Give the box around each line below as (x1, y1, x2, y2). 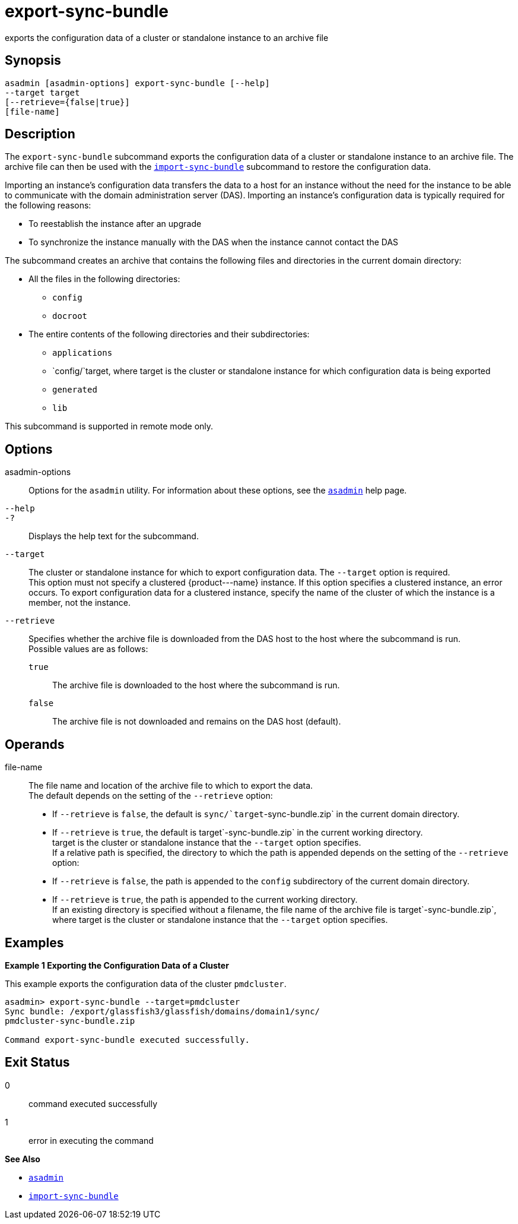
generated (52, 385, 97, 395)
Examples (5, 935, 64, 950)
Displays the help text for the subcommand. (28, 531, 199, 542)
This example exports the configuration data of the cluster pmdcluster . (5, 978, 287, 989)
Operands (5, 736, 65, 752)
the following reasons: (5, 200, 91, 211)
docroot (52, 311, 88, 321)
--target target (5, 87, 80, 97)
